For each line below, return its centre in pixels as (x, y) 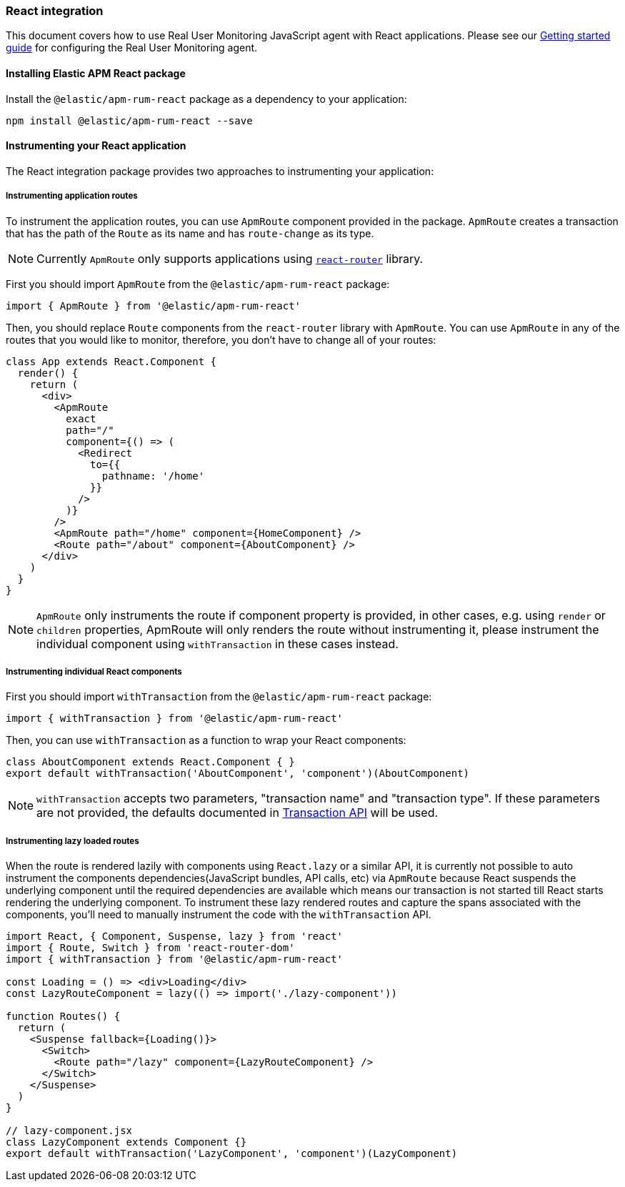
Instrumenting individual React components (94, 671)
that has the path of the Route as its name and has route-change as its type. (190, 233)
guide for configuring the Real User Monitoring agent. (132, 48)
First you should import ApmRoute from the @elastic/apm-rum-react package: (198, 284)
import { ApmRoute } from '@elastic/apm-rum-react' (154, 306)
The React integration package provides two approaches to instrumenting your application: (220, 171)
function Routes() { (63, 1017)
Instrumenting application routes (72, 196)
